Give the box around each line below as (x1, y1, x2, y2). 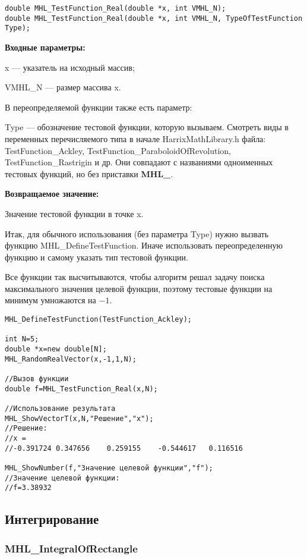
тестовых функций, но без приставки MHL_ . (5, 167, 173, 180)
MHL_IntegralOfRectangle (5, 541, 138, 555)
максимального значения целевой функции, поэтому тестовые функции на (5, 282, 273, 294)
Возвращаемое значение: (5, 187, 99, 200)
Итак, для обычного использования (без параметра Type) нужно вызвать (5, 227, 269, 240)
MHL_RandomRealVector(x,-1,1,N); (5, 354, 137, 363)
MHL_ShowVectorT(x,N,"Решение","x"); (5, 414, 154, 423)
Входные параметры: (5, 40, 86, 53)
